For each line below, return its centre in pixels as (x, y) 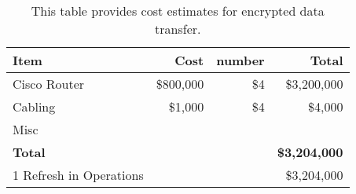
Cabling (34, 106)
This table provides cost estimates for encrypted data (178, 11)
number (240, 60)
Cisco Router (49, 84)
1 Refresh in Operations (78, 175)
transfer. (178, 29)
